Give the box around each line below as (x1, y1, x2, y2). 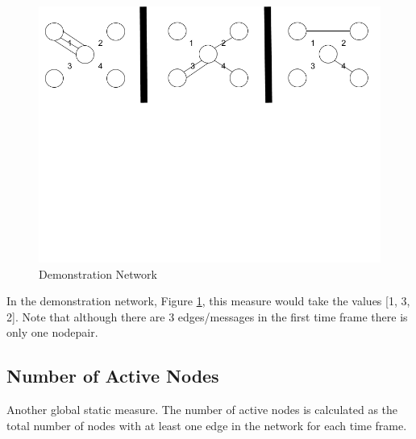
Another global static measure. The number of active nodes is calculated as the (6, 401, 398, 418)
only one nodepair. (6, 324, 98, 341)
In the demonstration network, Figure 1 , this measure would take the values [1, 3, (6, 292, 410, 309)
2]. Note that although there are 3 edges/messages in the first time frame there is (6, 308, 408, 325)
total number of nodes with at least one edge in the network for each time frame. (6, 416, 407, 433)
